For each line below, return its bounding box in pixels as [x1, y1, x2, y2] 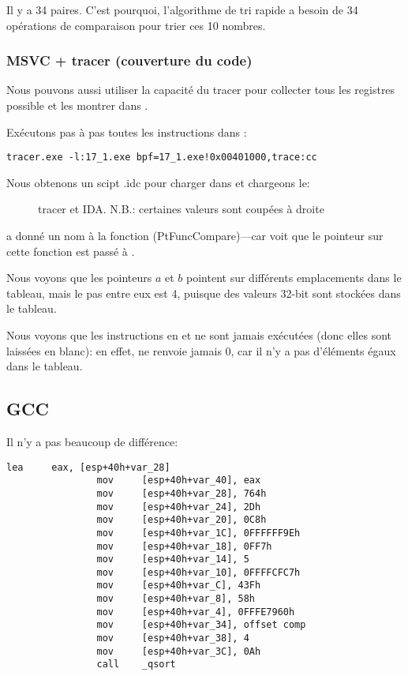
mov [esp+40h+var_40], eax [96, 475, 261, 486]
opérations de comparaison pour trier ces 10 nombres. [6, 17, 266, 33]
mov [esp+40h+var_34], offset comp [96, 619, 306, 631]
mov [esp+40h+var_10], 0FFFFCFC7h [96, 566, 301, 578]
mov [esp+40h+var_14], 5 [96, 554, 249, 565]
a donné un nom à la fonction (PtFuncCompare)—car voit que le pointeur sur [6, 227, 384, 244]
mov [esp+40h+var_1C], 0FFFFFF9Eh [96, 527, 301, 539]
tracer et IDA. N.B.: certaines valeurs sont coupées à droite [38, 201, 324, 217]
